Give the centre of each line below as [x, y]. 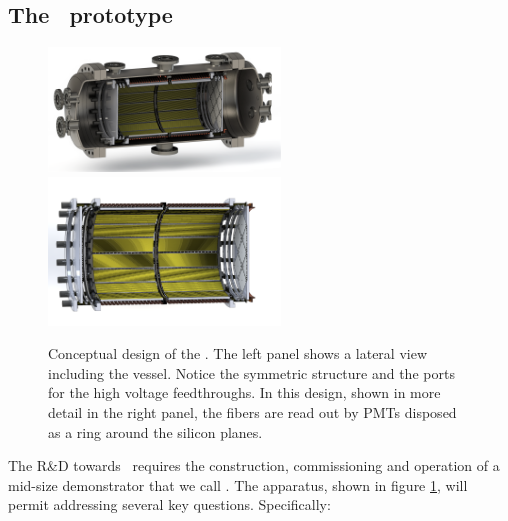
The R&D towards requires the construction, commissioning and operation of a [254, 465]
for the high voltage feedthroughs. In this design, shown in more [244, 392]
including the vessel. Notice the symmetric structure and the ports [251, 372]
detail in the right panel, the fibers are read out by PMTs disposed [252, 411]
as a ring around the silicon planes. [155, 431]
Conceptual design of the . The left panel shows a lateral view [238, 353]
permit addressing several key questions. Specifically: [169, 504]
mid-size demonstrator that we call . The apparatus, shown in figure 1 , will [238, 484]
